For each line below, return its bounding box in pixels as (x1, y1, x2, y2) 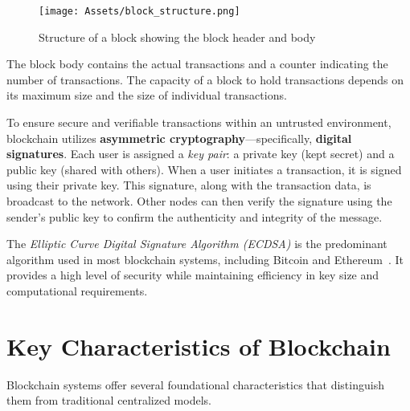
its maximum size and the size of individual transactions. (6, 87, 287, 104)
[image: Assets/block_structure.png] (39, 6, 240, 17)
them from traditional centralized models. (6, 392, 211, 409)
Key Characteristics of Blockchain (6, 329, 391, 362)
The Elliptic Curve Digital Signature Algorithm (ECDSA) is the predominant (6, 235, 387, 252)
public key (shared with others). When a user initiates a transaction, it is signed (6, 161, 402, 177)
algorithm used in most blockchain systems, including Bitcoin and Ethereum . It (6, 250, 404, 267)
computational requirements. (6, 282, 148, 299)
